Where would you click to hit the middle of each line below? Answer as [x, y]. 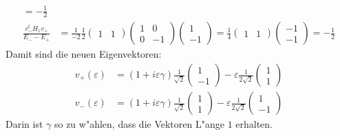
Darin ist [24, 124]
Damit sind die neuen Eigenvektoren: [84, 54]
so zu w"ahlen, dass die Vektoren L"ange [139, 124]
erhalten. [254, 124]
